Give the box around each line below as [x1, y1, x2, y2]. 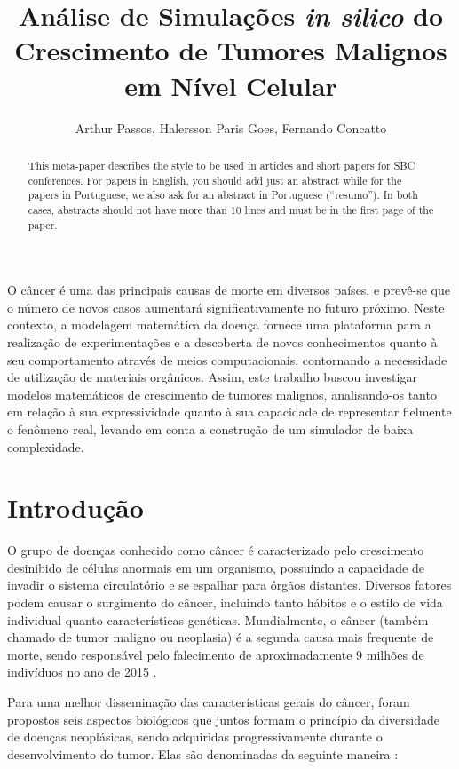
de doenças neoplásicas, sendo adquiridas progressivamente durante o [7, 727, 383, 746]
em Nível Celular [124, 67, 337, 103]
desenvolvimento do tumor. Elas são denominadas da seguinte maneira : [7, 744, 399, 763]
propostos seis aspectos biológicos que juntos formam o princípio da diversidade [7, 710, 439, 728]
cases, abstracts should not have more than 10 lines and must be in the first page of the [28, 202, 434, 217]
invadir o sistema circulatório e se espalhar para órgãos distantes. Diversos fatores [7, 575, 452, 594]
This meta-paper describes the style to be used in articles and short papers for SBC [28, 157, 415, 172]
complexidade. [7, 437, 84, 456]
